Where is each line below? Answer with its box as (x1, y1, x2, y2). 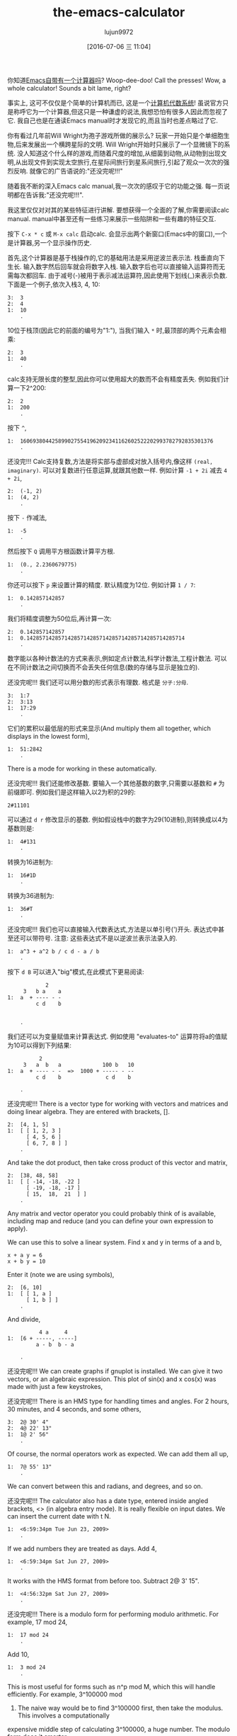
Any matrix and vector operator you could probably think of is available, (7, 1209, 216, 1218)
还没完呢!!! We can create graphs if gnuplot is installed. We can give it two (7, 1366, 223, 1375)
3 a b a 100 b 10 (23, 1061, 134, 1068)
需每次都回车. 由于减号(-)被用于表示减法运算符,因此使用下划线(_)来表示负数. (7, 271, 228, 280)
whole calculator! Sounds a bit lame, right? (7, 84, 132, 92)
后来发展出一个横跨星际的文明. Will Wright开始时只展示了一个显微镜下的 (15, 140, 224, 149)
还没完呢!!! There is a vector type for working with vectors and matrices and (7, 1099, 229, 1108)
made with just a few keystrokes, (7, 1382, 103, 1390)
